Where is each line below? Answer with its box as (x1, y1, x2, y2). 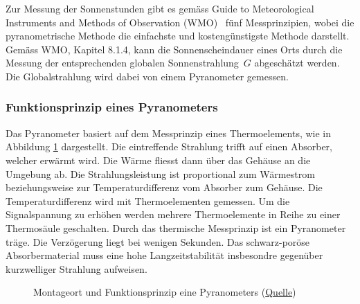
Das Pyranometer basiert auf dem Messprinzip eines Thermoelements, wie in (6, 125, 332, 140)
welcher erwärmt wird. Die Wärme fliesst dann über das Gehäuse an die (6, 152, 311, 167)
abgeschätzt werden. (254, 55, 340, 70)
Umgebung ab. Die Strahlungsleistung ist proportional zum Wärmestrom (6, 166, 315, 181)
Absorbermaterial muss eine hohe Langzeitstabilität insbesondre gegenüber (6, 248, 323, 262)
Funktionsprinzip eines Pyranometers (6, 98, 218, 116)
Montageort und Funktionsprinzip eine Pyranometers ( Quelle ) (33, 285, 296, 299)
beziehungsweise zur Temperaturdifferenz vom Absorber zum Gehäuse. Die (6, 180, 323, 195)
